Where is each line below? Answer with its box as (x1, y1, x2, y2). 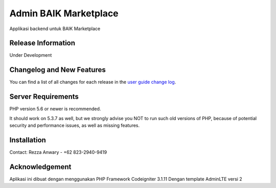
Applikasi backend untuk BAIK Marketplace (9, 26, 101, 32)
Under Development (9, 52, 52, 58)
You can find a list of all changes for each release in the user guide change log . (9, 79, 176, 85)
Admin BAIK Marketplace (9, 8, 119, 19)
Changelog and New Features (9, 65, 106, 74)
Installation (9, 135, 46, 144)
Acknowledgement (9, 162, 72, 171)
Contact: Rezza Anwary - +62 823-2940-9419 (9, 149, 107, 155)
